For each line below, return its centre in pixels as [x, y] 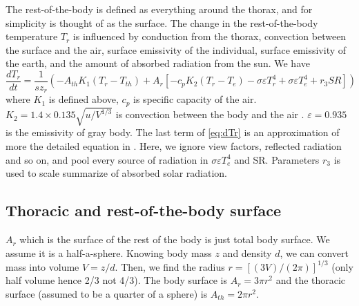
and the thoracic [311, 280]
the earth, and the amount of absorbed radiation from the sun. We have [158, 63]
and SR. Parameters [277, 159]
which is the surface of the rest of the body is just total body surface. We [175, 239]
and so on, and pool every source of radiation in [107, 159]
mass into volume [42, 266]
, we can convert [314, 252]
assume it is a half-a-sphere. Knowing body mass [109, 252]
